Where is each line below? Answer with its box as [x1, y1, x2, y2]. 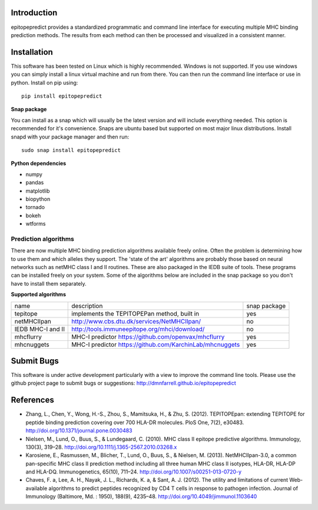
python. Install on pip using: [11, 79, 78, 86]
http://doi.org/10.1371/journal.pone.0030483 [25, 427, 132, 434]
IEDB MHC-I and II [14, 324, 65, 333]
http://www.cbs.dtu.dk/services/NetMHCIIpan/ [71, 317, 201, 325]
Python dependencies [11, 160, 67, 167]
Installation [11, 47, 53, 57]
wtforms [25, 220, 47, 227]
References [11, 395, 54, 405]
